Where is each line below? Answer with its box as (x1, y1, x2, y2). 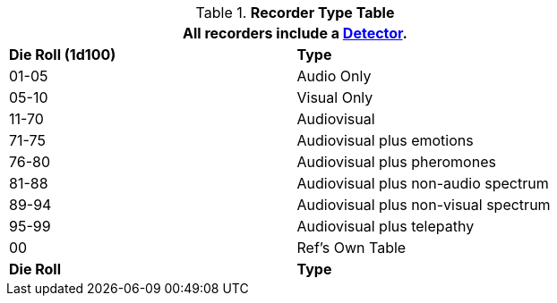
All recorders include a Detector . (183, 24, 407, 42)
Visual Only (296, 88, 373, 106)
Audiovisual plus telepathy (296, 217, 475, 235)
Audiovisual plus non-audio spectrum (296, 174, 549, 192)
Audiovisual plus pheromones (296, 153, 496, 171)
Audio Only (296, 67, 372, 85)
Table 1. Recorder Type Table (195, 4, 395, 21)
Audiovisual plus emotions (296, 131, 474, 149)
